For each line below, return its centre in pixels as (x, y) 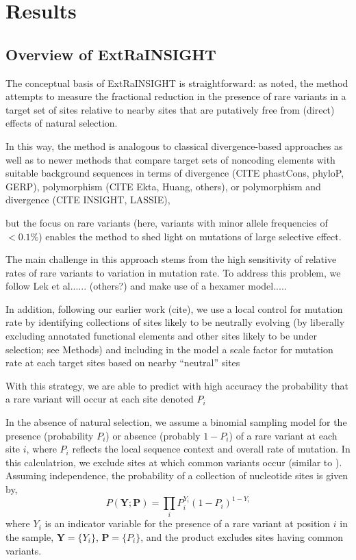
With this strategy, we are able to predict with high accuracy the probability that (177, 385)
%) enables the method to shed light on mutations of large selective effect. (186, 236)
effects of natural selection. (62, 123)
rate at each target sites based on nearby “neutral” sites (123, 362)
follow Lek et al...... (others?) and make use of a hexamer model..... (146, 286)
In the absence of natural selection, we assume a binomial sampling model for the (176, 422)
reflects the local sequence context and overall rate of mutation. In (211, 449)
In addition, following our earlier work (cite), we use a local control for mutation (174, 308)
